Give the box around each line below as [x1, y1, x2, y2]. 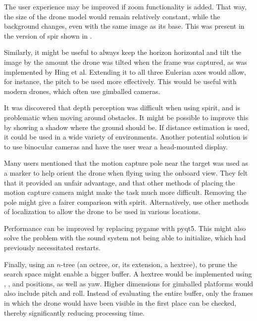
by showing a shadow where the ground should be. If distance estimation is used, [4, 122, 250, 132]
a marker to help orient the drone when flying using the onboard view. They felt [4, 167, 248, 178]
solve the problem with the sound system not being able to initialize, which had [4, 232, 246, 243]
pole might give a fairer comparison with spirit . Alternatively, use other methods [4, 196, 249, 207]
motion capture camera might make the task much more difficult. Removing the [4, 187, 247, 197]
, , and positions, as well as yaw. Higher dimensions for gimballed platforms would [4, 278, 254, 288]
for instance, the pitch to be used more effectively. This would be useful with [4, 76, 237, 87]
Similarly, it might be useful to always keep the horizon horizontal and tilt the [4, 47, 242, 57]
